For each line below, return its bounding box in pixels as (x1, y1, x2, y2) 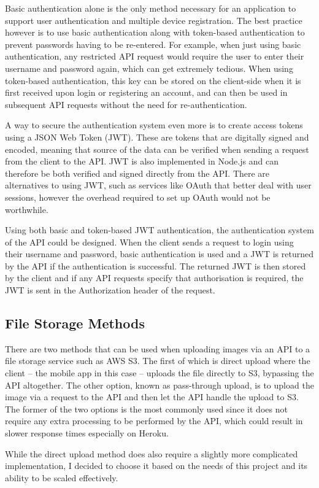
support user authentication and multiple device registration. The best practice (5, 14, 302, 26)
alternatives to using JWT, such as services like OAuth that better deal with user (5, 179, 312, 192)
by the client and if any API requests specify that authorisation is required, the (5, 271, 304, 284)
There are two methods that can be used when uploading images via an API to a (5, 342, 310, 355)
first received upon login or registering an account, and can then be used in (5, 86, 288, 99)
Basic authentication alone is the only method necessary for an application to (5, 2, 296, 14)
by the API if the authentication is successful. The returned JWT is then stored (5, 259, 306, 272)
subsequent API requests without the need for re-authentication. (5, 98, 247, 110)
